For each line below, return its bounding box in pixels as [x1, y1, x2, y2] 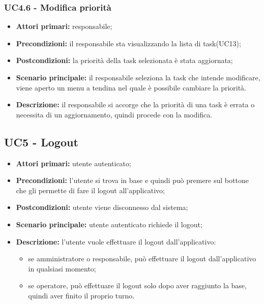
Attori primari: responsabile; [16, 21, 112, 32]
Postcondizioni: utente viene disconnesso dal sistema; [16, 202, 188, 212]
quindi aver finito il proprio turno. [28, 290, 135, 300]
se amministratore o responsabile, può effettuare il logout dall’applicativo [28, 253, 256, 264]
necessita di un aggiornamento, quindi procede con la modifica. [16, 109, 213, 119]
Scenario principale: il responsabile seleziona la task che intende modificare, [16, 72, 260, 82]
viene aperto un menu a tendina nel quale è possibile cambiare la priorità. [16, 82, 247, 93]
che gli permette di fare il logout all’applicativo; [16, 185, 165, 195]
